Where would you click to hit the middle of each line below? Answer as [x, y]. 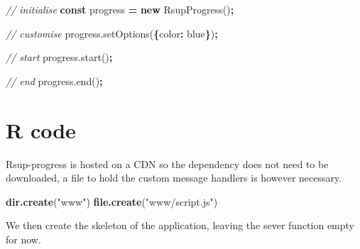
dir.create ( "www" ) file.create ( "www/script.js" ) [112, 201]
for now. [23, 239]
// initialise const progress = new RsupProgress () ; [120, 9]
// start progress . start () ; [59, 57]
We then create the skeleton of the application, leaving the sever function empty [180, 225]
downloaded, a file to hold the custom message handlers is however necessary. [174, 178]
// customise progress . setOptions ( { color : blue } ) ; [112, 33]
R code [41, 129]
